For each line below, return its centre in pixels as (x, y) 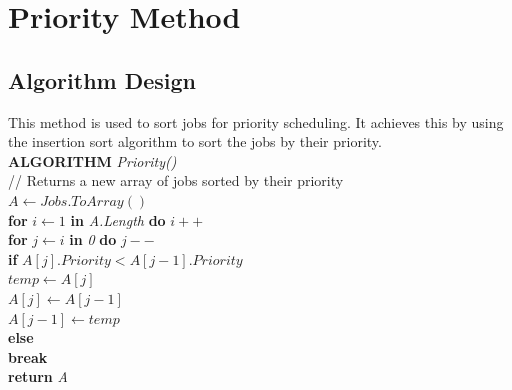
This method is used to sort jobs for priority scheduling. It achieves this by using (256, 121)
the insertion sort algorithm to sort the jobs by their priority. (195, 141)
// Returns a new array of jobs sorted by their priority (176, 180)
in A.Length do (118, 219)
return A (38, 376)
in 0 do (93, 239)
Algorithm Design (102, 79)
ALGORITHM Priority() (92, 160)
